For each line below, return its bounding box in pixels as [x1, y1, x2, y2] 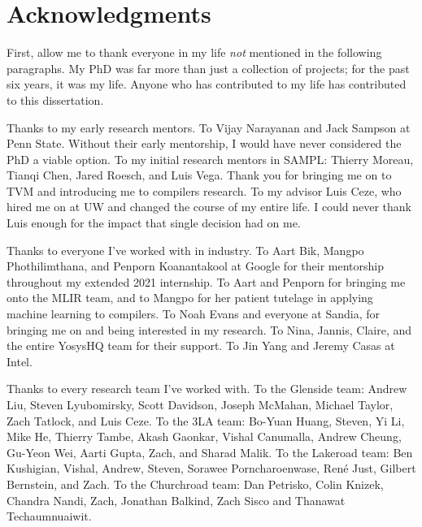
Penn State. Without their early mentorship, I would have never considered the [7, 135, 402, 152]
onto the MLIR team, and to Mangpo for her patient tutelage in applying [7, 289, 373, 306]
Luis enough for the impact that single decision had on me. [7, 214, 301, 231]
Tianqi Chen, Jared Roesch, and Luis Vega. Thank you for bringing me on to [7, 166, 392, 184]
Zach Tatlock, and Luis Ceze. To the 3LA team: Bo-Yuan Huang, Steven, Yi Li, [7, 412, 405, 429]
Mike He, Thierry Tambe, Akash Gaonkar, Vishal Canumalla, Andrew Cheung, [7, 428, 402, 445]
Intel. [7, 352, 33, 369]
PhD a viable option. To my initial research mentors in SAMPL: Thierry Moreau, [7, 150, 414, 167]
